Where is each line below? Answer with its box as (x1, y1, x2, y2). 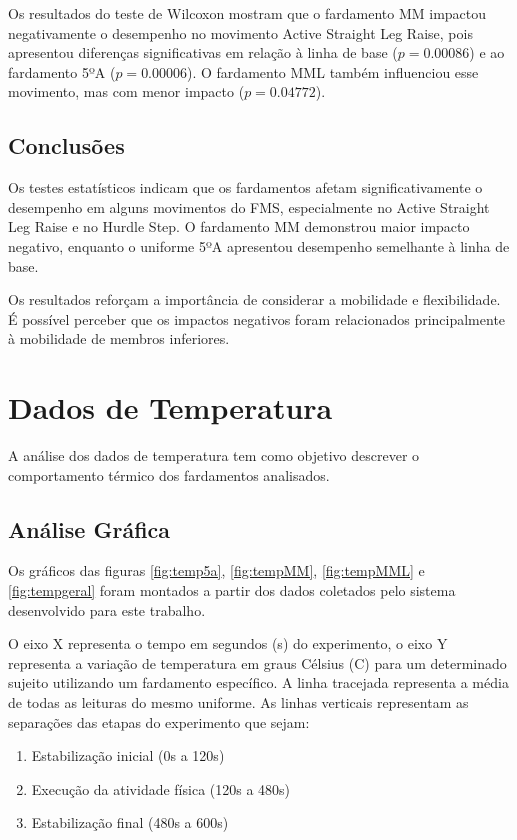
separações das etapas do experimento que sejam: (8, 711, 310, 732)
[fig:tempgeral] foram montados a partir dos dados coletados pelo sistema (8, 580, 456, 601)
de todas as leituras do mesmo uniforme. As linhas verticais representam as (8, 692, 469, 712)
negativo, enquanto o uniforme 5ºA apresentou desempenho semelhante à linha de (8, 235, 510, 256)
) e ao (469, 42, 505, 63)
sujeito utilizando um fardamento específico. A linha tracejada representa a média (8, 672, 509, 693)
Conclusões (8, 130, 125, 161)
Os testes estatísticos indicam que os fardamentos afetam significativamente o (8, 177, 483, 198)
